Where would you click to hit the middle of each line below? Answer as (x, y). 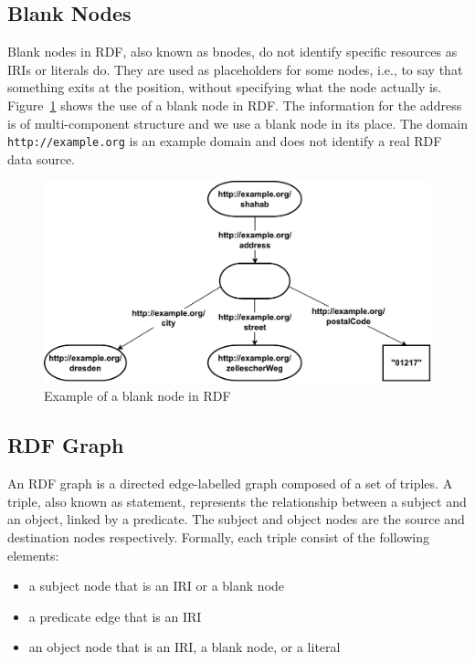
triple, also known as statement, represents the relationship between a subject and (237, 501)
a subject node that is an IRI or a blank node (157, 586)
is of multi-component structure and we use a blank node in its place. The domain (237, 123)
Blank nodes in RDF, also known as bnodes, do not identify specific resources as (232, 52)
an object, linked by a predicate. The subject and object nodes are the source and (236, 519)
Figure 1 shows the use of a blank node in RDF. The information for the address (235, 105)
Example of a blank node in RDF (137, 396)
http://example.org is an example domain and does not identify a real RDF (225, 141)
